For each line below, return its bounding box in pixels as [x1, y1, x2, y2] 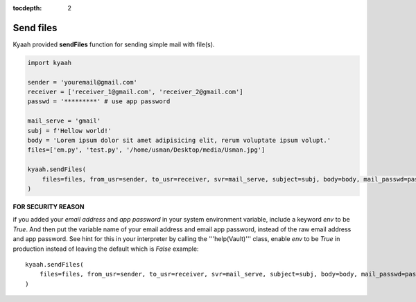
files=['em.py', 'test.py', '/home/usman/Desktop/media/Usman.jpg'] [27, 146, 266, 154]
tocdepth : [12, 4, 42, 12]
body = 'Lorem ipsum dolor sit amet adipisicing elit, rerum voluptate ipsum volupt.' [27, 136, 331, 145]
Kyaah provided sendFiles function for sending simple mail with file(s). [12, 40, 215, 48]
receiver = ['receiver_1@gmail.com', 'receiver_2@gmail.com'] [27, 88, 243, 96]
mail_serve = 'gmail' [27, 117, 101, 125]
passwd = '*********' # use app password [27, 98, 171, 105]
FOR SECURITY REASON [12, 202, 85, 211]
